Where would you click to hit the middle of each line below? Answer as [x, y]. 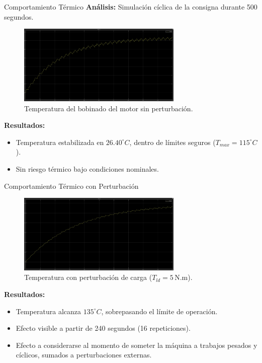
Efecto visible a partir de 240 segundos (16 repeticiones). [103, 328]
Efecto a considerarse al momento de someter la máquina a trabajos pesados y [137, 345]
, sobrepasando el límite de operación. [159, 311]
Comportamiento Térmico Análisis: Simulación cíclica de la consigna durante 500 [131, 7]
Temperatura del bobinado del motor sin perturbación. [109, 108]
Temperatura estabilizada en [60, 142]
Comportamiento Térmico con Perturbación [71, 186]
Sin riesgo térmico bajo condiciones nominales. [87, 168]
